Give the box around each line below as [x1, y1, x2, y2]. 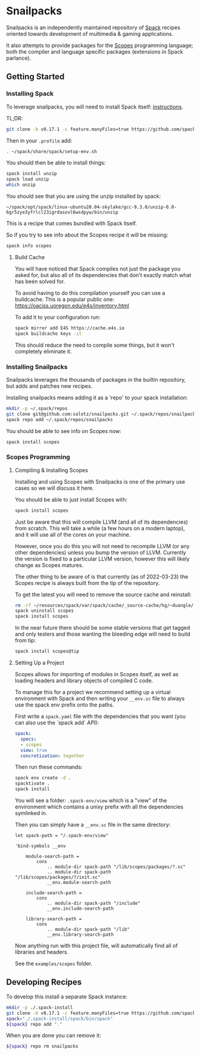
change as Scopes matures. [14, 561, 84, 568]
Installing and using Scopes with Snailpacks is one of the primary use [14, 478, 186, 485]
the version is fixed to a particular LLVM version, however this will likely [14, 555, 190, 562]
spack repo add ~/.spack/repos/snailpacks [6, 416, 113, 422]
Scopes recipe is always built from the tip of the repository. [14, 579, 160, 586]
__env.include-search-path [46, 905, 114, 912]
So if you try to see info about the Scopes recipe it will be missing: [6, 231, 168, 238]
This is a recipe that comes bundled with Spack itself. [6, 220, 137, 227]
